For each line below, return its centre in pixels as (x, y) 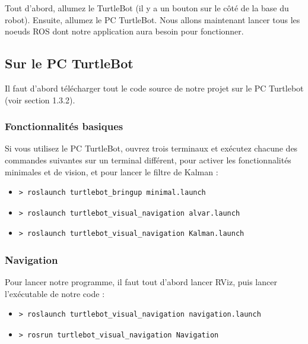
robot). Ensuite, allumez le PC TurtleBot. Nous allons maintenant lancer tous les (153, 19)
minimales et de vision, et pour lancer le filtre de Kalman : (112, 171)
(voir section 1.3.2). (40, 100)
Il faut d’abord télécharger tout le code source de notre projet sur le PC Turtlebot (154, 88)
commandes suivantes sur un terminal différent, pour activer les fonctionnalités (148, 160)
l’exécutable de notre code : (55, 293)
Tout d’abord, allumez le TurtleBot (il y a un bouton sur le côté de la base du (147, 8)
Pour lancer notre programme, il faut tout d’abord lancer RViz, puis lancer (141, 282)
